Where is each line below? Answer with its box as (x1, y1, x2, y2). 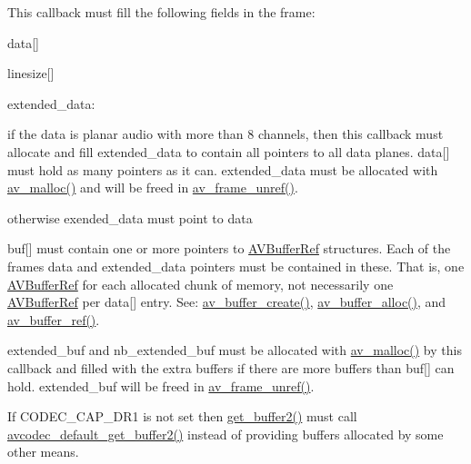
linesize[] (7, 64, 55, 83)
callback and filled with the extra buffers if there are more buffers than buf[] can (7, 358, 455, 377)
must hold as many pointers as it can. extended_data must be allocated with (7, 160, 438, 179)
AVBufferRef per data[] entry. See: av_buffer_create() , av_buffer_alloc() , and (7, 292, 446, 311)
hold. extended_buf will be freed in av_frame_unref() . (7, 376, 315, 395)
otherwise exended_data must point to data (7, 208, 253, 227)
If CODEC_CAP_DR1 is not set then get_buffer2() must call (7, 407, 357, 426)
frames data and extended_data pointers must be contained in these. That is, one (7, 256, 465, 275)
